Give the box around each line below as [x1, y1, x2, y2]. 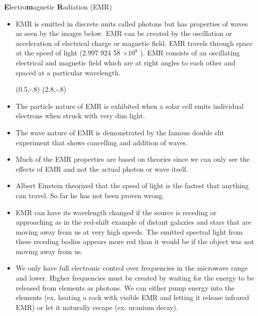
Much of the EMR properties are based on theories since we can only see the [15, 154, 250, 164]
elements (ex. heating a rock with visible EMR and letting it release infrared [15, 292, 250, 303]
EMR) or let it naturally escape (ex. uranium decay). [15, 302, 178, 312]
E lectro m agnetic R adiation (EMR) [4, 1, 112, 11]
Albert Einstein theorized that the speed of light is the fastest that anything [15, 180, 249, 191]
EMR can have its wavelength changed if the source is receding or [15, 207, 217, 217]
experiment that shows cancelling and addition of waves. [15, 137, 188, 147]
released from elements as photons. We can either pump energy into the [15, 282, 235, 293]
